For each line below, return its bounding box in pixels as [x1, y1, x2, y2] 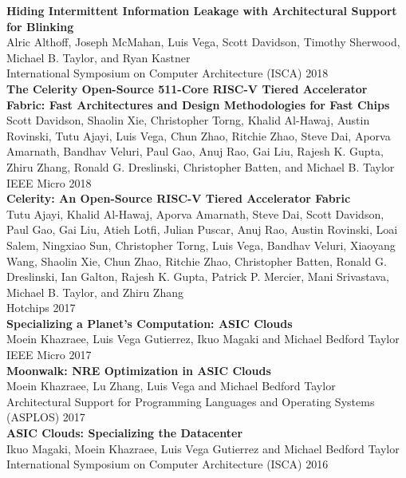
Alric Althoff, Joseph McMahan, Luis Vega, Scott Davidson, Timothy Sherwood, [6, 34, 400, 50]
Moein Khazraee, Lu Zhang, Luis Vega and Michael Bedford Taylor [6, 377, 336, 394]
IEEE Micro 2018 [6, 174, 92, 191]
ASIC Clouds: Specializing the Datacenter [6, 425, 243, 441]
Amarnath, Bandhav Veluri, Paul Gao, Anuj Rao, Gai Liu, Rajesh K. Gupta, [6, 143, 384, 160]
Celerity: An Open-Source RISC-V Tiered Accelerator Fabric [6, 190, 351, 207]
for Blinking [6, 18, 74, 34]
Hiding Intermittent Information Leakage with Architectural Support [6, 2, 397, 18]
